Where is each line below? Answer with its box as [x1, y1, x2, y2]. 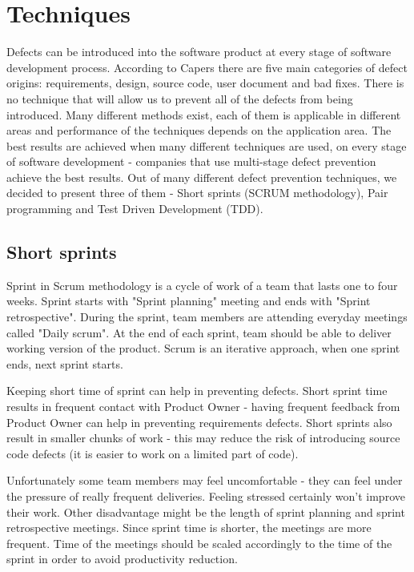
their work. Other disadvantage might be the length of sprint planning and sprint [6, 503, 405, 520]
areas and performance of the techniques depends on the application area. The [6, 122, 392, 139]
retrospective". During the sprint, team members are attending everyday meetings [6, 308, 408, 325]
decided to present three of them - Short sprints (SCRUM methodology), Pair [6, 184, 388, 201]
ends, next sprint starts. [6, 355, 123, 372]
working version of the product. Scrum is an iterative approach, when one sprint [6, 340, 400, 356]
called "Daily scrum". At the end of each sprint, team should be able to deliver [6, 324, 392, 340]
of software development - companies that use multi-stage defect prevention [6, 153, 376, 170]
